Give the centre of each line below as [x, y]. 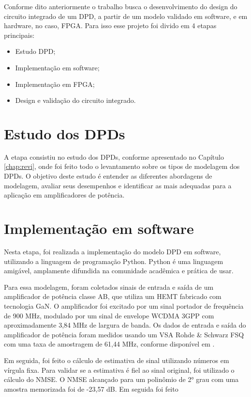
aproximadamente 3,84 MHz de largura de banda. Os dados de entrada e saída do [125, 325]
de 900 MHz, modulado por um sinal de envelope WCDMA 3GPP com [109, 315]
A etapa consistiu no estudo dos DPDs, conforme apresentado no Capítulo [114, 157]
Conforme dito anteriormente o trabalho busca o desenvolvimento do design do [121, 6]
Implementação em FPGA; [55, 84]
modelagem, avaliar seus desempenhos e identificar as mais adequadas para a [118, 185]
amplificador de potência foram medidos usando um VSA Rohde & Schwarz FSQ [124, 334]
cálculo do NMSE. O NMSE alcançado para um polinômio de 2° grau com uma [121, 379]
